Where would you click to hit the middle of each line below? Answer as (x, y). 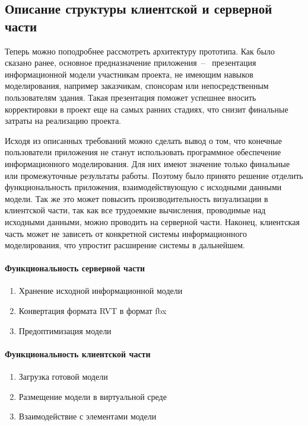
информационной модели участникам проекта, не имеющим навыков (129, 74)
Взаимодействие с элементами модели (88, 416)
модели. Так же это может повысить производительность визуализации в (136, 198)
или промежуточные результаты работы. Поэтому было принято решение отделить (154, 175)
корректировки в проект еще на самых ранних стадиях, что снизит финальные (147, 109)
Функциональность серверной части (75, 268)
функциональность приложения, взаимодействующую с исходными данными (143, 187)
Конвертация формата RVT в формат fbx (93, 311)
